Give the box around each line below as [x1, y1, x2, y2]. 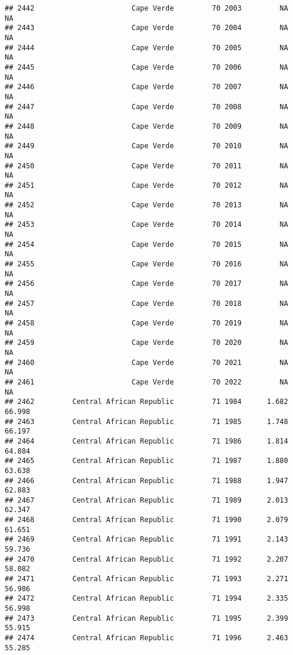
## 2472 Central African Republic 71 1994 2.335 [5, 594, 288, 603]
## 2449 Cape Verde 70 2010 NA [5, 142, 288, 151]
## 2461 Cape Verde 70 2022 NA [5, 377, 288, 386]
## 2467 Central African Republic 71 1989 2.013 [5, 496, 288, 504]
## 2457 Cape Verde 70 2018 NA [5, 299, 288, 308]
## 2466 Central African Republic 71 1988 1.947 [5, 476, 288, 485]
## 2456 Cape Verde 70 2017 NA [5, 279, 288, 288]
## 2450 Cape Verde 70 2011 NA [5, 161, 288, 170]
